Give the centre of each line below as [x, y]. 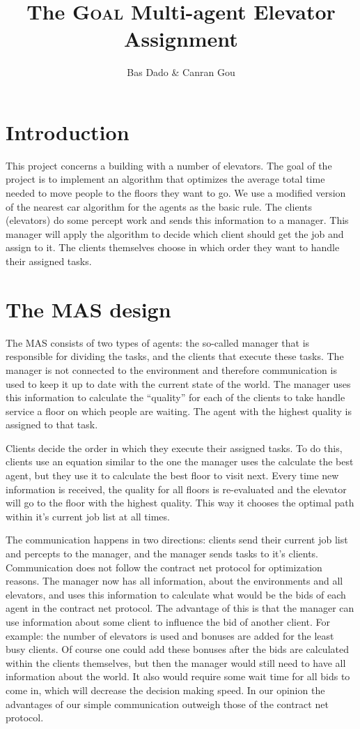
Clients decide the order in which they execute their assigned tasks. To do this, [174, 448]
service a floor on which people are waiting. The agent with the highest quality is [179, 411]
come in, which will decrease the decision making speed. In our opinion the [165, 690]
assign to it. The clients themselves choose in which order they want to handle [173, 247]
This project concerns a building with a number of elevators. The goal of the [169, 165]
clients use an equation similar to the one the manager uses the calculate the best [180, 461]
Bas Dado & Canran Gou [181, 72]
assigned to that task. [52, 424]
